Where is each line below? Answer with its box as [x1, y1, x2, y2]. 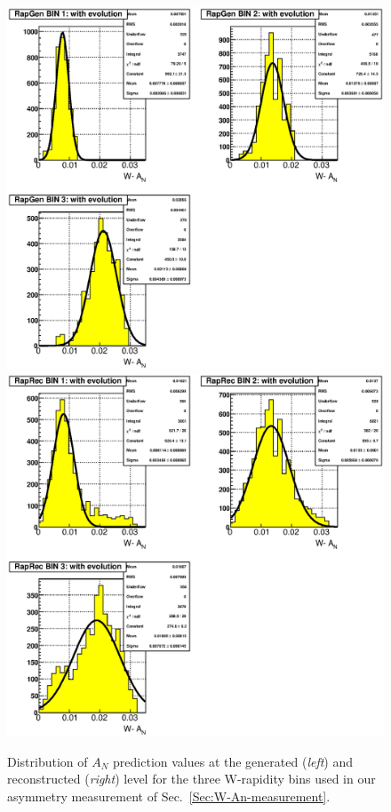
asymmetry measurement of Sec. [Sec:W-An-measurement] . [7, 786, 331, 805]
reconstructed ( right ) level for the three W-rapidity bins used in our [7, 769, 376, 788]
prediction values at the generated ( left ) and [113, 752, 354, 770]
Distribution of [7, 752, 88, 770]
